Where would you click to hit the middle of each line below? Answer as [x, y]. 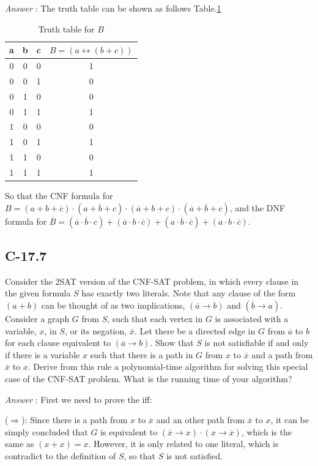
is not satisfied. [194, 455]
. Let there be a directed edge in [195, 330]
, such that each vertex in [155, 319]
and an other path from [200, 420]
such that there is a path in [142, 354]
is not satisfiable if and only [257, 343]
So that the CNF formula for [59, 196]
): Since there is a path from [75, 420]
